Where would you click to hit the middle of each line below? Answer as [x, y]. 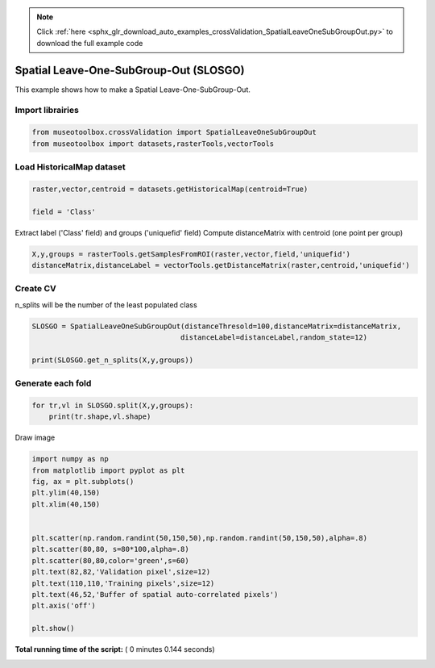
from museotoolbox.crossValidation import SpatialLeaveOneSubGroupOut [174, 132]
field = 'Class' [64, 211]
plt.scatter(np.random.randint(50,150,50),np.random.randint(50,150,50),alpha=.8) [200, 538]
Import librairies [47, 111]
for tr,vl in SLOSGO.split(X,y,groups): [112, 405]
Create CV [35, 289]
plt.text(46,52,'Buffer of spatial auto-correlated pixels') [155, 594]
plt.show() [53, 628]
